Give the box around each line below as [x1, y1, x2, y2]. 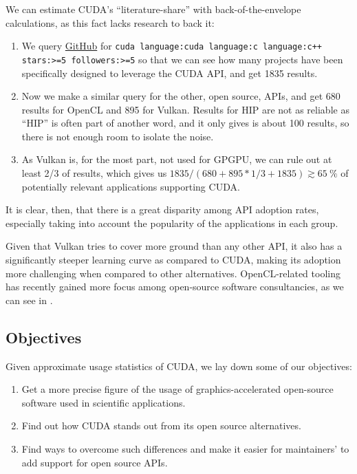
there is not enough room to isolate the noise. [21, 129, 214, 143]
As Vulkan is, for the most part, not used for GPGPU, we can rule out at [21, 152, 332, 166]
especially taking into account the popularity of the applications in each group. [6, 215, 338, 230]
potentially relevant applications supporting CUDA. [21, 179, 240, 193]
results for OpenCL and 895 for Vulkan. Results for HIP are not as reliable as [21, 102, 349, 116]
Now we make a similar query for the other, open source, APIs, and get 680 [21, 89, 340, 103]
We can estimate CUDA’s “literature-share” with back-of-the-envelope [6, 2, 301, 16]
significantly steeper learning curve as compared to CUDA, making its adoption [6, 252, 341, 267]
